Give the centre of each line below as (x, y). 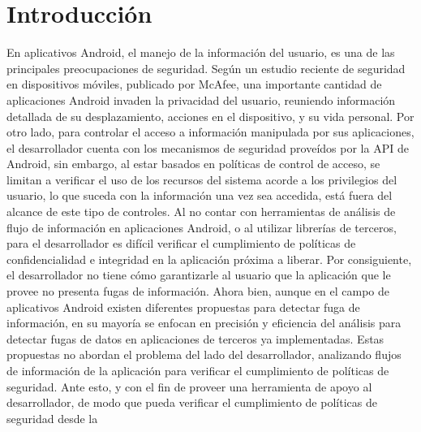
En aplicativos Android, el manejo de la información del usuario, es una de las (201, 52)
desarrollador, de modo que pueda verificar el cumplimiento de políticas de (192, 402)
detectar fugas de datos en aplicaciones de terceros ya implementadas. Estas (195, 338)
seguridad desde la (52, 418)
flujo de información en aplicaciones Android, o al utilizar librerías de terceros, (202, 227)
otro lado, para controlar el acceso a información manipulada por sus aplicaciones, (210, 132)
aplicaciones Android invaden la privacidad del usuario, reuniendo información (201, 99)
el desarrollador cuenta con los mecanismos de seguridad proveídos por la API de (208, 147)
